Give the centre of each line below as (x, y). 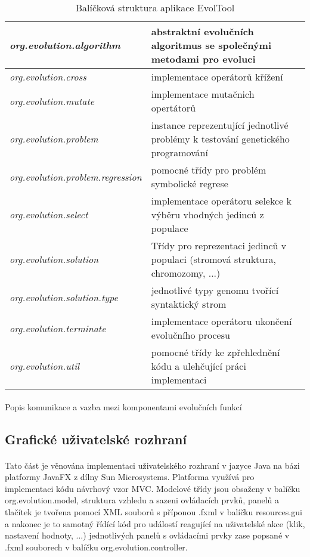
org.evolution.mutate (52, 101)
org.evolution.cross (48, 77)
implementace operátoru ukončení (221, 321)
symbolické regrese (190, 183)
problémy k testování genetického (220, 139)
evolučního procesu (190, 335)
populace (170, 228)
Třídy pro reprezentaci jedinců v (219, 245)
